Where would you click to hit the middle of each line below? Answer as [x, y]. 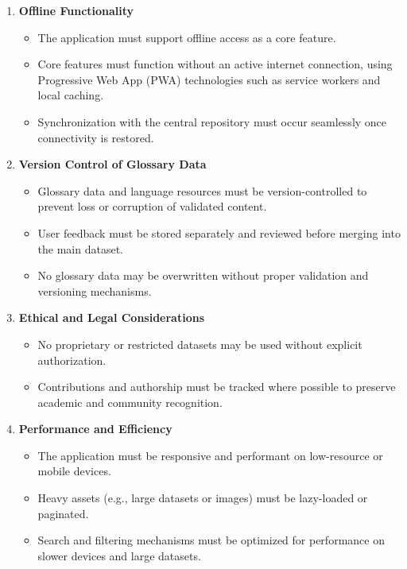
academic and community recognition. [130, 402]
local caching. [71, 95]
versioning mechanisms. [95, 290]
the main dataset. [81, 248]
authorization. [72, 360]
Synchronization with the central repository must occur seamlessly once [212, 121]
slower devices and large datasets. [119, 555]
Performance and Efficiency [95, 429]
